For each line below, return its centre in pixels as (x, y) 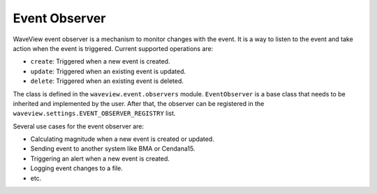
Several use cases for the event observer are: (79, 126)
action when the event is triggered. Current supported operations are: (113, 48)
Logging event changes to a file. (77, 168)
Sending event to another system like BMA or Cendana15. (113, 149)
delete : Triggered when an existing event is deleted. (107, 81)
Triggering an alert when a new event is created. (100, 158)
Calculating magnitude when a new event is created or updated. (122, 139)
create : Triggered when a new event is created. (100, 61)
